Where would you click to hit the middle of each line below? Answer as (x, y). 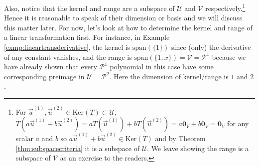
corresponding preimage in (44, 76)
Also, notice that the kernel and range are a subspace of (89, 8)
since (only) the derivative (211, 47)
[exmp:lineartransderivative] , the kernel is (67, 47)
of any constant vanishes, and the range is (68, 57)
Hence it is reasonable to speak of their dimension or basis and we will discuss (123, 18)
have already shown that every (51, 67)
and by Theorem (180, 138)
